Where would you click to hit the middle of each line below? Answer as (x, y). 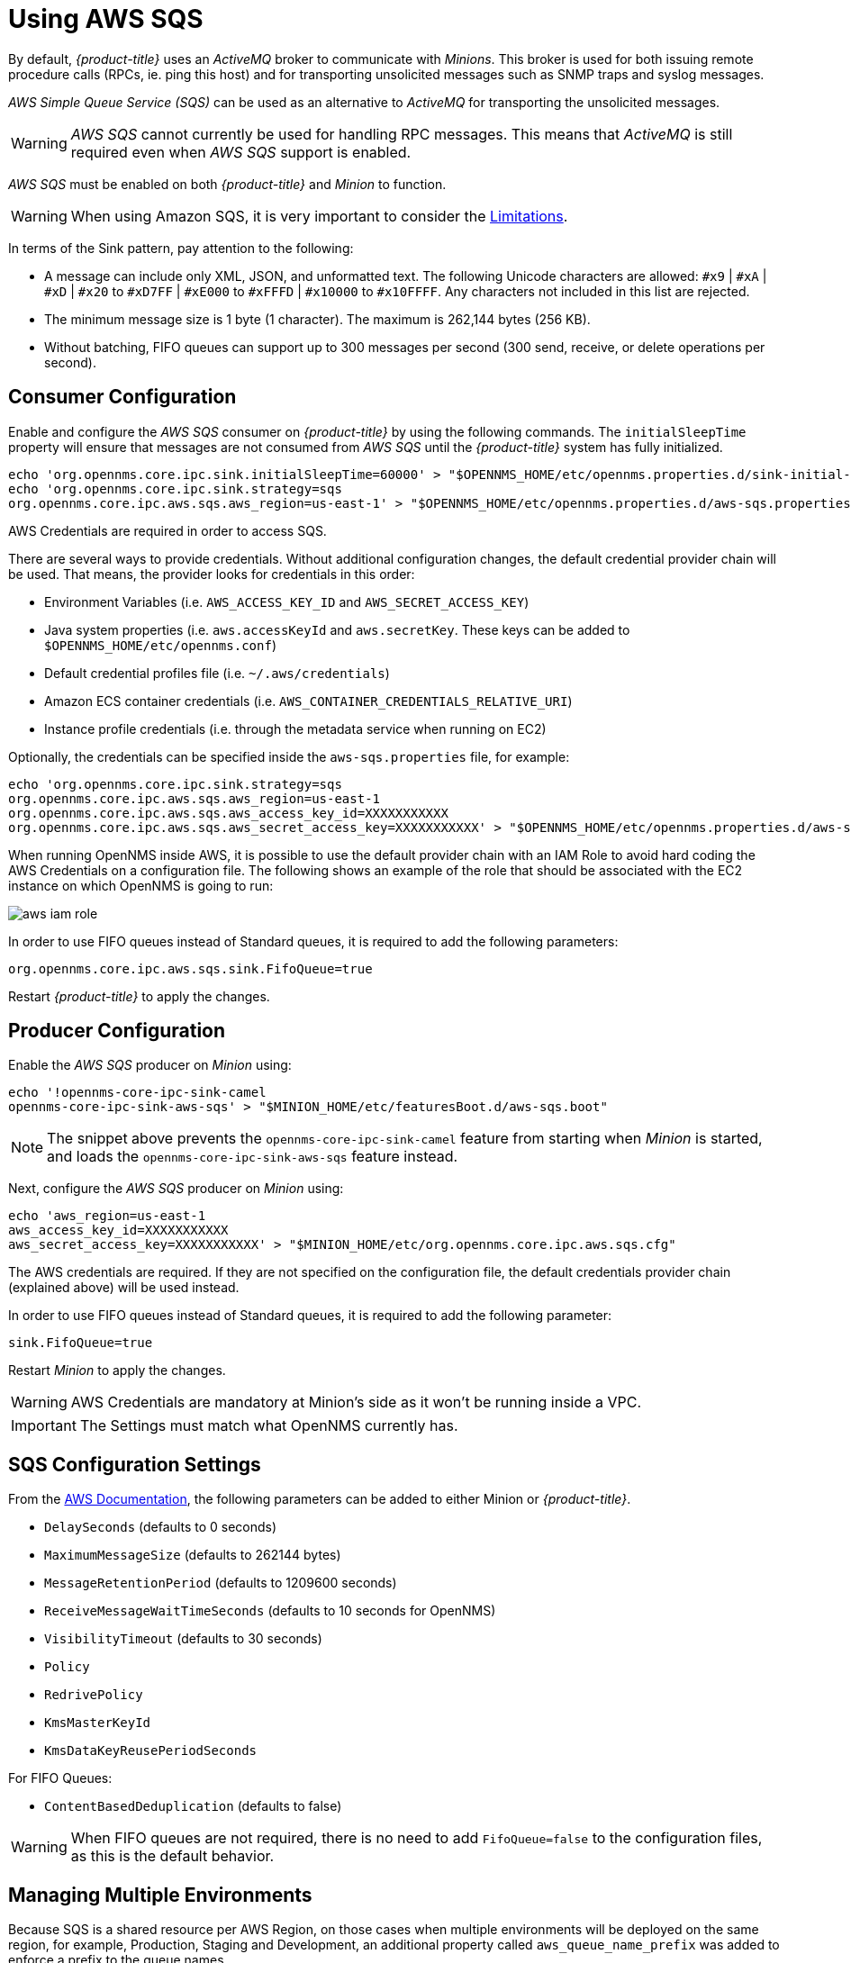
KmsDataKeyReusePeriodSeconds (151, 1751)
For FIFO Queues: (60, 1778)
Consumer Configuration (122, 397)
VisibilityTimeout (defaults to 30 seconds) (183, 1639)
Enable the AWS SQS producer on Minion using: (150, 1065)
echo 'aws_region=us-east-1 (107, 1216)
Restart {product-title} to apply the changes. (139, 996)
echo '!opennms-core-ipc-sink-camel (137, 1093)
